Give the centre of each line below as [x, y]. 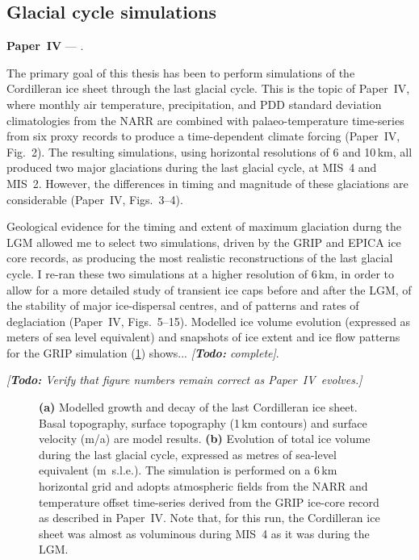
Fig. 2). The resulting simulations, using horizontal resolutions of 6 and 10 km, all [209, 151]
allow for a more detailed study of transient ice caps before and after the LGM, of [209, 289]
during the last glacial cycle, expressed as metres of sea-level [188, 454]
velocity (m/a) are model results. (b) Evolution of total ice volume [205, 439]
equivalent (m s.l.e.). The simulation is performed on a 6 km [188, 470]
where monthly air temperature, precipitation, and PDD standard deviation [194, 104]
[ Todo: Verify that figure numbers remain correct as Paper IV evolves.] [184, 380]
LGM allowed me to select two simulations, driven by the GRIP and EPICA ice [204, 242]
